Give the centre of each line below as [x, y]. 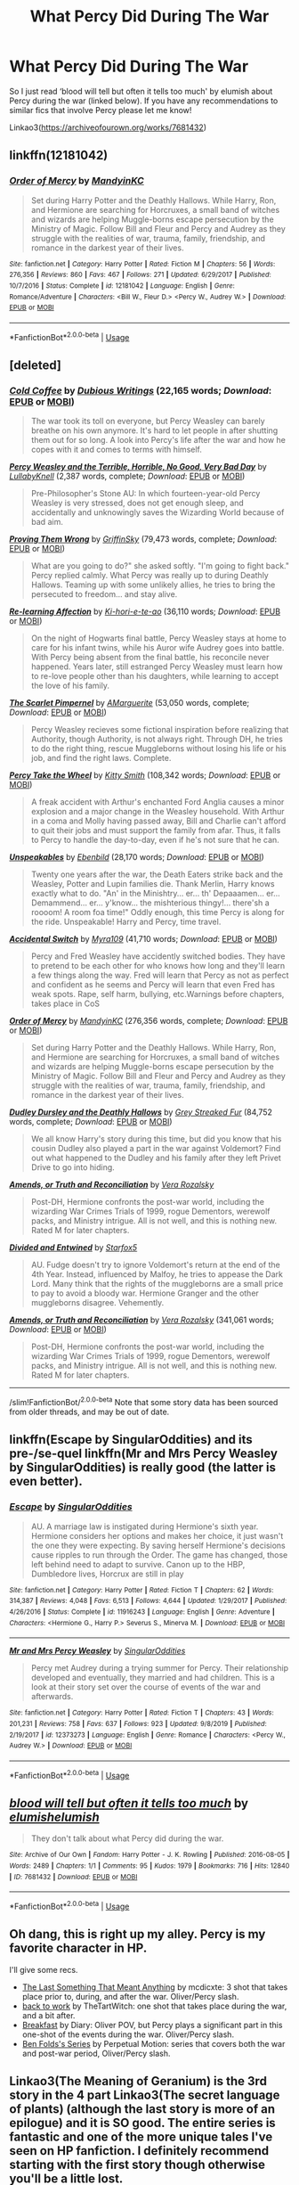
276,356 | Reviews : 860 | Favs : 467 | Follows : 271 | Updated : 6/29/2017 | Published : [140, 275]
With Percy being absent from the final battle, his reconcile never [150, 658]
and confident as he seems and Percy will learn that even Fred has [153, 985]
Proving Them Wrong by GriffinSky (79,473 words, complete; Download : [143, 539]
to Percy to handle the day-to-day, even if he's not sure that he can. [155, 840]
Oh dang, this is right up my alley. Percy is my [137, 1934]
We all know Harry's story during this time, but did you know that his [156, 1139]
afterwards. [52, 1697]
